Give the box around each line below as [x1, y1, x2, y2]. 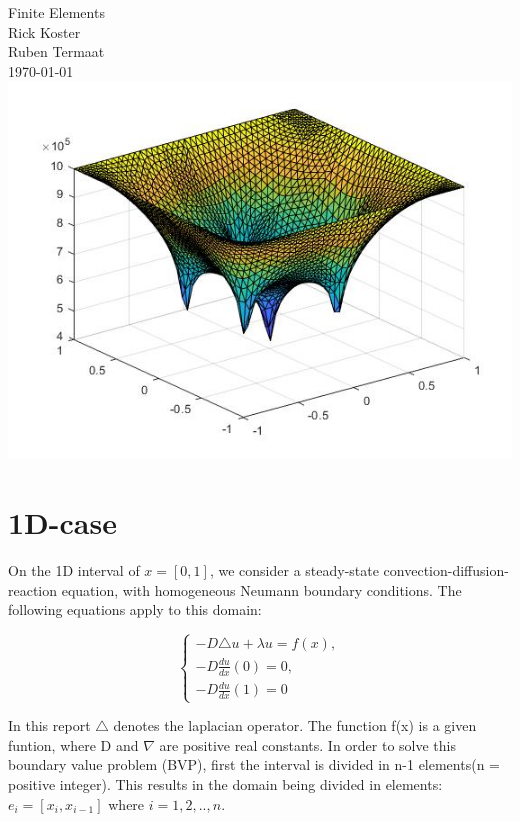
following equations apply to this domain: [8, 599, 262, 620]
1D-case [8, 502, 117, 543]
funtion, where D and [8, 734, 139, 755]
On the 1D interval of [8, 560, 140, 581]
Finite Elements [8, 2, 105, 22]
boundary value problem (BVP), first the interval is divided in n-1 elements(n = [8, 754, 500, 775]
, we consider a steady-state [209, 560, 379, 581]
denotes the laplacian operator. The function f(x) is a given [113, 715, 477, 736]
